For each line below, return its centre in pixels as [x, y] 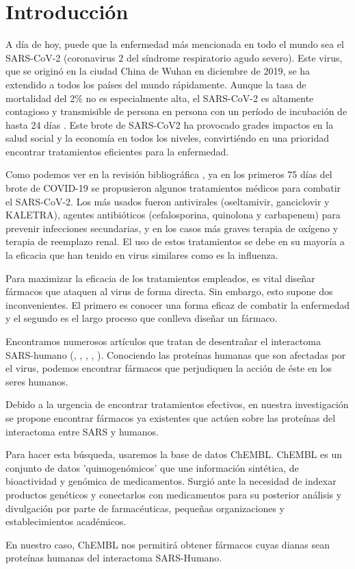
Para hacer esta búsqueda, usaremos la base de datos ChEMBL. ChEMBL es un [174, 454]
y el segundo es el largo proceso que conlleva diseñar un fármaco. [142, 318]
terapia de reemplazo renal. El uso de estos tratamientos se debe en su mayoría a [175, 241]
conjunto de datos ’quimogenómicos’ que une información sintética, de [152, 467]
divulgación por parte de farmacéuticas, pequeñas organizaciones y [145, 508]
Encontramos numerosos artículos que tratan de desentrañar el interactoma [163, 341]
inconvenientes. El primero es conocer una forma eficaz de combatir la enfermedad [177, 304]
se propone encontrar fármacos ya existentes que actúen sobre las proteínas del [171, 417]
